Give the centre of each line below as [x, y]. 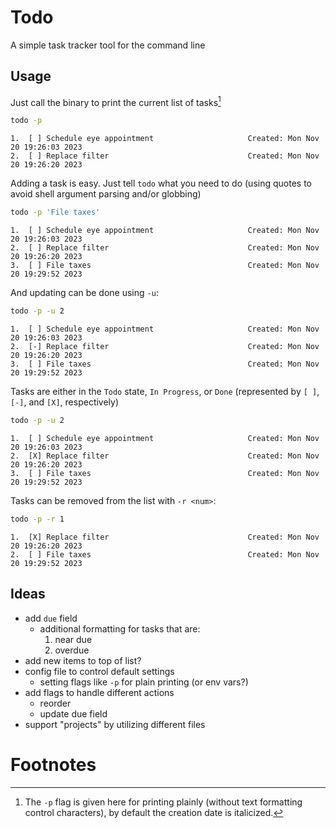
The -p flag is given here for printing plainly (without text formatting [163, 802]
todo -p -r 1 [37, 519]
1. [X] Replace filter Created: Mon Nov [165, 537]
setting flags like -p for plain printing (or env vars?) [144, 682]
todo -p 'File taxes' [55, 212]
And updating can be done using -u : [84, 293]
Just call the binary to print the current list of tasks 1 [116, 101]
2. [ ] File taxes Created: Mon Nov [165, 554]
